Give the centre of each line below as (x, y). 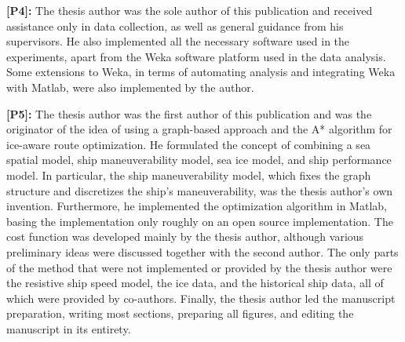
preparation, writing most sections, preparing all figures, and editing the (180, 313)
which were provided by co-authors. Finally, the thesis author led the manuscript (201, 298)
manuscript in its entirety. (69, 328)
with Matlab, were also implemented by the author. (130, 87)
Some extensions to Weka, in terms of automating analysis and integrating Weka (201, 72)
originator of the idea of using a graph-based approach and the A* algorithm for (199, 129)
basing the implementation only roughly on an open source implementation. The (200, 221)
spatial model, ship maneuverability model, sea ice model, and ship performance (199, 160)
